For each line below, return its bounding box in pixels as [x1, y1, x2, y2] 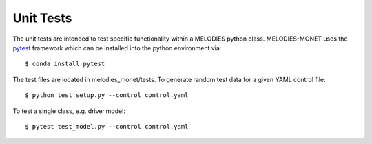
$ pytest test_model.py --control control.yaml [25, 123, 189, 130]
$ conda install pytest [25, 60, 105, 68]
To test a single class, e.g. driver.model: [12, 107, 125, 115]
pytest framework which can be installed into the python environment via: [12, 43, 222, 52]
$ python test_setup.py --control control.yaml [25, 92, 189, 99]
